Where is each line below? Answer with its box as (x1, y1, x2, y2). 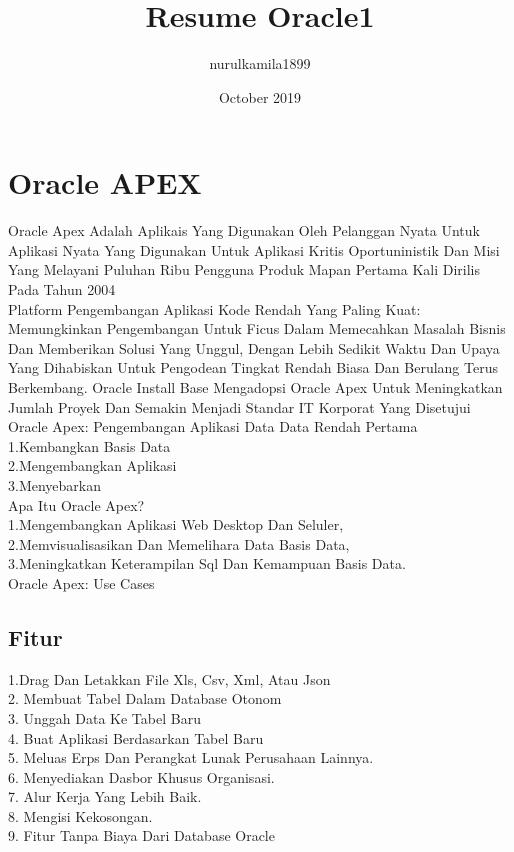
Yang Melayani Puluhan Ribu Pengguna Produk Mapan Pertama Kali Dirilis (8, 259, 481, 280)
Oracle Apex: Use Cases (8, 572, 155, 593)
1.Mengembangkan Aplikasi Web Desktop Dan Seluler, (8, 514, 344, 535)
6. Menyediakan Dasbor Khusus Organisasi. (8, 766, 275, 787)
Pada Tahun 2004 (8, 279, 116, 300)
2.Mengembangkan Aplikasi (8, 455, 177, 476)
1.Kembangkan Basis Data (8, 435, 171, 456)
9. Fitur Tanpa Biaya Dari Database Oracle (8, 825, 275, 846)
